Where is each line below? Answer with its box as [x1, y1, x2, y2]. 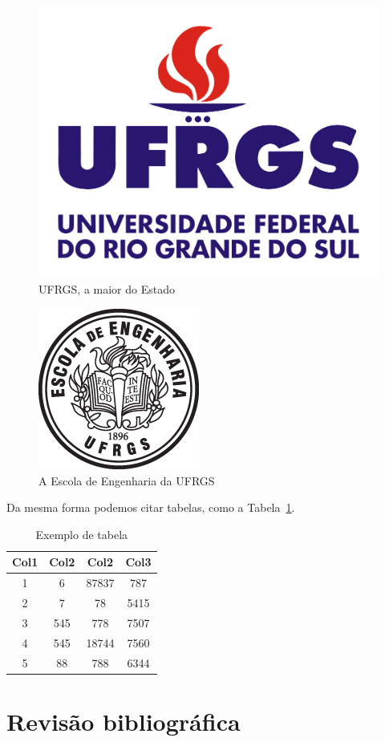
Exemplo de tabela [35, 525, 128, 542]
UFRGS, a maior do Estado [38, 281, 175, 298]
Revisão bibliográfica [6, 704, 241, 737]
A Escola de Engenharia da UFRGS [38, 472, 215, 489]
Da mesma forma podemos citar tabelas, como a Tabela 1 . [6, 499, 295, 516]
